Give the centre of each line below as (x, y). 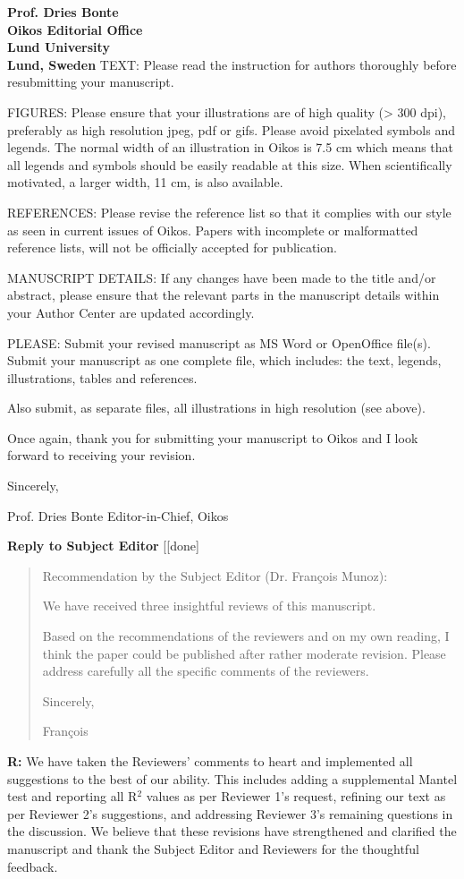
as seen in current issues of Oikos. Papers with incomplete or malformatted (213, 230)
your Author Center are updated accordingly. (131, 312)
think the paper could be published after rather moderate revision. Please (244, 653)
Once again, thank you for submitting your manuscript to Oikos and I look (213, 437)
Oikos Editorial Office (75, 29)
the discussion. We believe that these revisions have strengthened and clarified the (232, 831)
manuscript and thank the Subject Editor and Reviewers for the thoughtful (213, 848)
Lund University (59, 47)
